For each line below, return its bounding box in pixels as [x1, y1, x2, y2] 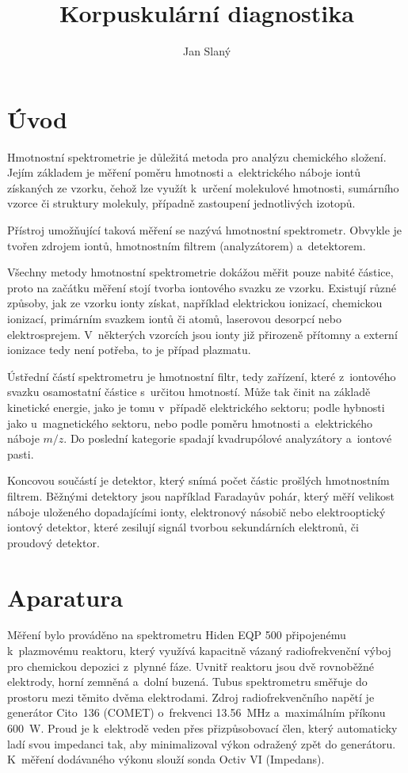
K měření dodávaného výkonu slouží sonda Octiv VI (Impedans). [7, 751, 325, 767]
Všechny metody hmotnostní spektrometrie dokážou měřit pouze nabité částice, [7, 264, 394, 280]
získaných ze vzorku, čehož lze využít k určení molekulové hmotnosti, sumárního [7, 179, 399, 196]
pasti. [7, 445, 34, 462]
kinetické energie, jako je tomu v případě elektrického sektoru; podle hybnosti [7, 398, 385, 415]
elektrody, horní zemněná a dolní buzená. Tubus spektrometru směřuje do [7, 673, 368, 690]
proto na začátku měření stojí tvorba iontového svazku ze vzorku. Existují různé [7, 279, 397, 295]
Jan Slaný [182, 43, 231, 59]
